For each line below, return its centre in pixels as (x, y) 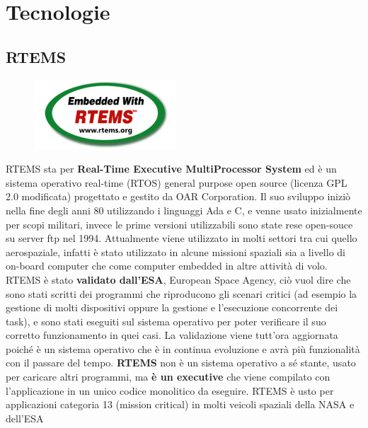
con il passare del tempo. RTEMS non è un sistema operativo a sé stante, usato (181, 363)
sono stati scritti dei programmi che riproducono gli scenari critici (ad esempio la (182, 293)
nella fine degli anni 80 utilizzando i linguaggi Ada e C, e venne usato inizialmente (184, 210)
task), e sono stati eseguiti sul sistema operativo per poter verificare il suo (166, 321)
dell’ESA (25, 418)
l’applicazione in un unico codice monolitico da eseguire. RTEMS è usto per (170, 390)
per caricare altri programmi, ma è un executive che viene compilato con (168, 377)
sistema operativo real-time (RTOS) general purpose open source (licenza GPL (177, 182)
